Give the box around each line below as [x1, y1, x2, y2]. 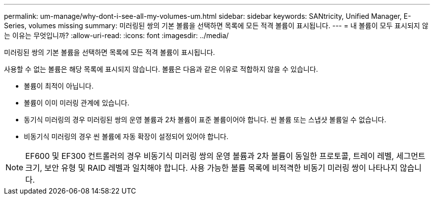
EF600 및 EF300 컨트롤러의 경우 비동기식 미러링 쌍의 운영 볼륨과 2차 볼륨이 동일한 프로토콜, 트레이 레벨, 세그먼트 [25, 151, 426, 161]
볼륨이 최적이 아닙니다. [24, 82, 94, 90]
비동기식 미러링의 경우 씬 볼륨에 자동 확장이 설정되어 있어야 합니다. [24, 132, 228, 141]
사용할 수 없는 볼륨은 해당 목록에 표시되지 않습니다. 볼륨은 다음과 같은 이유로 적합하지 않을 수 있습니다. [4, 65, 318, 73]
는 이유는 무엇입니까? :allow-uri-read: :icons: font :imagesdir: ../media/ [4, 31, 229, 40]
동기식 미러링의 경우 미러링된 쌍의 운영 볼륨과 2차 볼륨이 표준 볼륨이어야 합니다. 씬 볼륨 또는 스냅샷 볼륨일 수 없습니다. [24, 115, 386, 124]
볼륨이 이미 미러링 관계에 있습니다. [24, 99, 129, 107]
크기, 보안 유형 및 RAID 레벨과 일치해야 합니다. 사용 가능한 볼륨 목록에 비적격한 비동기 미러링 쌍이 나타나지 [25, 163, 398, 173]
